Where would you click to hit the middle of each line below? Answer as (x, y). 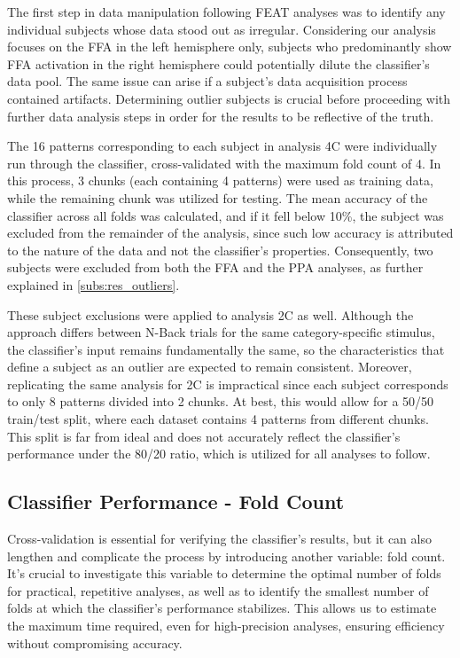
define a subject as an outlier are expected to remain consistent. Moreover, (210, 367)
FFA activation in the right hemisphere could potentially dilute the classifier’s (218, 63)
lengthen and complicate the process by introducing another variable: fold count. (226, 556)
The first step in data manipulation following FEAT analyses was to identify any (226, 12)
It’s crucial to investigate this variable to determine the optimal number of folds (224, 573)
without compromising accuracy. (95, 642)
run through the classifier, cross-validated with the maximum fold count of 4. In (224, 163)
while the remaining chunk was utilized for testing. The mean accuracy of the (218, 197)
